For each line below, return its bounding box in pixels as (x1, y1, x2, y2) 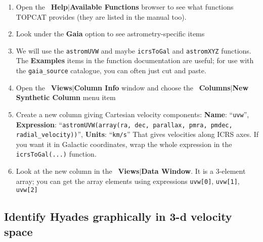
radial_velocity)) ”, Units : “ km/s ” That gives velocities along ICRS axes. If (16, 129, 259, 139)
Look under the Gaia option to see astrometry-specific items (16, 28, 205, 39)
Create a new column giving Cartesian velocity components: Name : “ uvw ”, (16, 109, 249, 119)
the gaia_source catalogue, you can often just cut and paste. (16, 65, 206, 76)
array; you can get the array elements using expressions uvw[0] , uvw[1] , (16, 175, 240, 186)
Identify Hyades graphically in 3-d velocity (4, 209, 232, 224)
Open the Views (16, 82, 72, 92)
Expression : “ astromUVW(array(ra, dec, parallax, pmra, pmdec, (16, 119, 233, 129)
